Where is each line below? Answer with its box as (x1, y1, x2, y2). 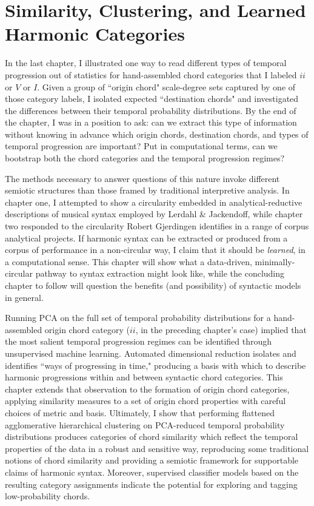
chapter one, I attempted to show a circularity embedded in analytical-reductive (5, 195, 302, 208)
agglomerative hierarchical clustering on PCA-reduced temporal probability (5, 418, 285, 431)
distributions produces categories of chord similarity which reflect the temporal (5, 430, 298, 443)
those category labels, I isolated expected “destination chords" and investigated (5, 92, 299, 105)
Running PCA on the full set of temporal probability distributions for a (5, 311, 271, 324)
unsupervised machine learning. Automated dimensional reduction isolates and (5, 346, 296, 359)
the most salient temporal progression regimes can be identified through (5, 335, 272, 348)
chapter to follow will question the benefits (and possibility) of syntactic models (5, 279, 301, 291)
